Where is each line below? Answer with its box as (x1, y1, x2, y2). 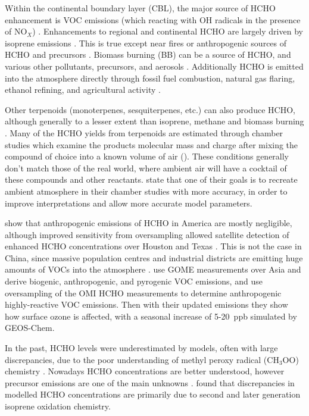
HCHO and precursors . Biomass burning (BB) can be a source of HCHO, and (5, 48, 291, 61)
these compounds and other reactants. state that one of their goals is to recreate (5, 173, 298, 186)
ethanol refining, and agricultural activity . (5, 83, 161, 96)
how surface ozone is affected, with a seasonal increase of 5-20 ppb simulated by (5, 309, 297, 322)
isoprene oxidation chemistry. (5, 400, 111, 412)
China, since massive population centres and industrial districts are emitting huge (5, 251, 303, 264)
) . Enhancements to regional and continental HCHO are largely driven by (32, 25, 303, 37)
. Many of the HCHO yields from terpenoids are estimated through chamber (5, 126, 283, 139)
